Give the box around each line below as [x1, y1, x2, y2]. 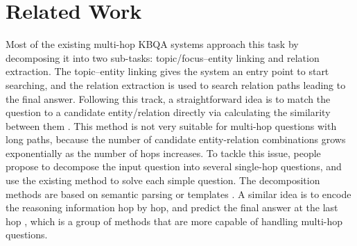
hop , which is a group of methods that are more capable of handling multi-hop [6, 213, 343, 228]
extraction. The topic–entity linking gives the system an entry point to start [6, 64, 329, 79]
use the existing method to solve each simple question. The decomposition [6, 173, 320, 188]
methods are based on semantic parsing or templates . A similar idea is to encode [6, 186, 351, 201]
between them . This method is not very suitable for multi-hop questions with [6, 118, 337, 133]
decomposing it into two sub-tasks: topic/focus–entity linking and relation [6, 50, 320, 65]
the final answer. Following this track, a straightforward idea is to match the [6, 91, 331, 106]
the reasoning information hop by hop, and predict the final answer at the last [6, 200, 338, 215]
